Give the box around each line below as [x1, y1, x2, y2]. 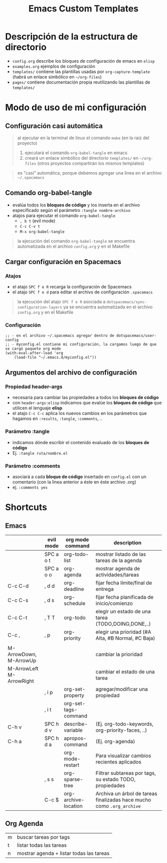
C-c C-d [7, 582, 29, 589]
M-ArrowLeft [7, 665, 39, 672]
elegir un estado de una [95, 608, 151, 615]
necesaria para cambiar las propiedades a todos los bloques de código [12, 394, 159, 400]
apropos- [64, 735, 87, 742]
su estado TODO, [95, 776, 136, 783]
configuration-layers [17, 305, 62, 310]
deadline [64, 585, 84, 592]
